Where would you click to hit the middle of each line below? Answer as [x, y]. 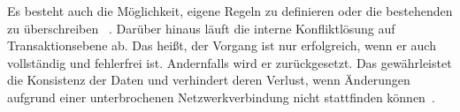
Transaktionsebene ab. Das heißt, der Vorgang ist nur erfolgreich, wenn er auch [222, 45]
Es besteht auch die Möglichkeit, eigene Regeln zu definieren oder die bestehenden [230, 11]
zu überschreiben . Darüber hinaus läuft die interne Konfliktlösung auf [201, 28]
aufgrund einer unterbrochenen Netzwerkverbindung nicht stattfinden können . [221, 97]
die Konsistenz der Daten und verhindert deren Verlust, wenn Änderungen [209, 80]
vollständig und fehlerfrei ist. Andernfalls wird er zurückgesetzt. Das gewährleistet [230, 62]
